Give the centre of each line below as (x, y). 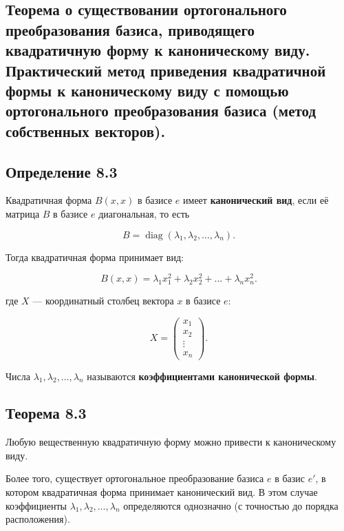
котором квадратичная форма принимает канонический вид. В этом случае (162, 492)
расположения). (38, 519)
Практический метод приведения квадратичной (166, 70)
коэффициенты (36, 505)
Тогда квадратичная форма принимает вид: (95, 257)
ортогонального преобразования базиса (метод (161, 111)
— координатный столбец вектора (103, 301)
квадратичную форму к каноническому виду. (158, 50)
